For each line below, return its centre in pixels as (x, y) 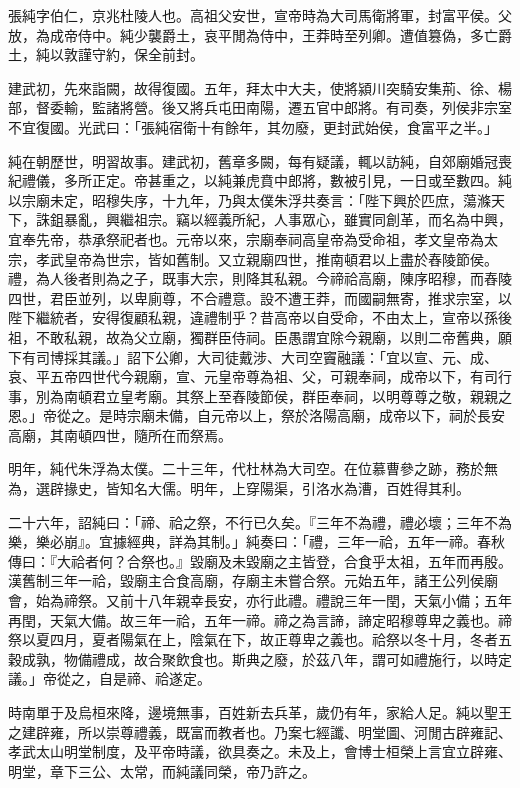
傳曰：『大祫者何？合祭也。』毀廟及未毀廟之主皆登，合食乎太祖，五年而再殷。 (260, 560)
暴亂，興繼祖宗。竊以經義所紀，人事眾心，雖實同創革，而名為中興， (287, 219)
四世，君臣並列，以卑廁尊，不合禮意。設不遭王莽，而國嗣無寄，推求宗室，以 (260, 297)
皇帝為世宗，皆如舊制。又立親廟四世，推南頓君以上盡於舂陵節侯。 (280, 258)
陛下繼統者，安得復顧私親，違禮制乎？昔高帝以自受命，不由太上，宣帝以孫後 (260, 317)
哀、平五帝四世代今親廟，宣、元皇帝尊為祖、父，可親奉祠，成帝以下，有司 (253, 376)
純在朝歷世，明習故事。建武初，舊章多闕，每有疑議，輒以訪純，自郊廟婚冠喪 (260, 160)
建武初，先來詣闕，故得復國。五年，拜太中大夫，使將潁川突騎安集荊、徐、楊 (260, 87)
